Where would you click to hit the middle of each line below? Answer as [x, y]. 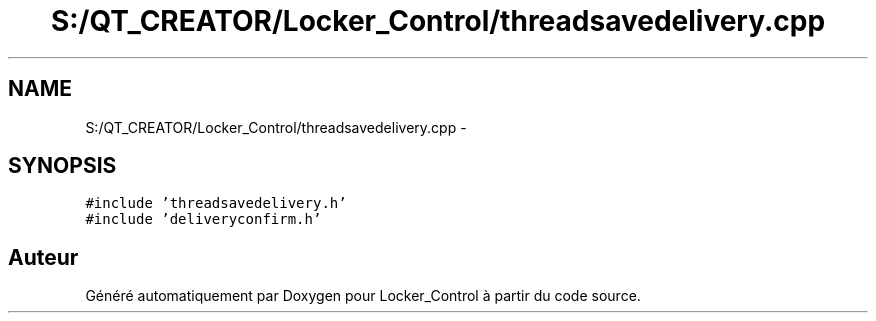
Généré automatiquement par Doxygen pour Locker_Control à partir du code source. [363, 296]
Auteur [43, 257]
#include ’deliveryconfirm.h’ [203, 219]
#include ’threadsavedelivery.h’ [216, 203]
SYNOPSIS [62, 166]
